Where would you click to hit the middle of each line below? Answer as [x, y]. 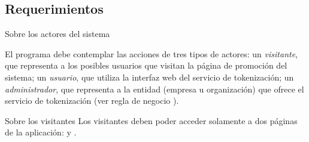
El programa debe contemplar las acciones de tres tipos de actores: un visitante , [152, 53]
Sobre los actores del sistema [57, 34]
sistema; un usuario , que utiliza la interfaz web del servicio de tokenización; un [149, 77]
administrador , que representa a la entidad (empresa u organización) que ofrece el [154, 89]
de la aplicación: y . [41, 132]
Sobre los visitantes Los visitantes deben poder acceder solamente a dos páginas [151, 120]
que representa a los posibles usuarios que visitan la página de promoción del [146, 65]
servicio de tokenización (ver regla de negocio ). [92, 101]
